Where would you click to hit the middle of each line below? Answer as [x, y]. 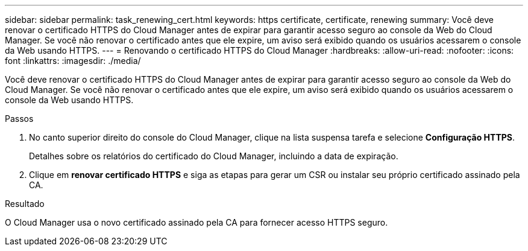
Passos [19, 119]
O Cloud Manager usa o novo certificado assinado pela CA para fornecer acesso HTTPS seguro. [196, 222]
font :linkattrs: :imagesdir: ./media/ [73, 61]
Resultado [25, 204]
